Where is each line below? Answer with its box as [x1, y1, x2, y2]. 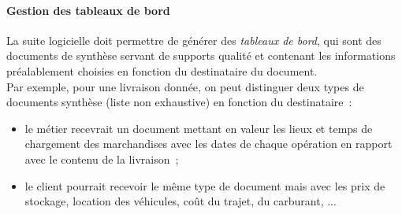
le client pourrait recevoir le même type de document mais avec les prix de [24, 177, 385, 194]
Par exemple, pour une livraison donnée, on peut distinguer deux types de [6, 78, 364, 94]
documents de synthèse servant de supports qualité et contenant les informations [6, 47, 396, 64]
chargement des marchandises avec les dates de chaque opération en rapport [24, 135, 393, 152]
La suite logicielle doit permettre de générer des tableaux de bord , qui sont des [6, 31, 382, 48]
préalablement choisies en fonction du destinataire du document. [6, 62, 318, 79]
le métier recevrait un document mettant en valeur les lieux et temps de [24, 120, 373, 136]
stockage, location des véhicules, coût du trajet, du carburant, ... [24, 193, 337, 209]
